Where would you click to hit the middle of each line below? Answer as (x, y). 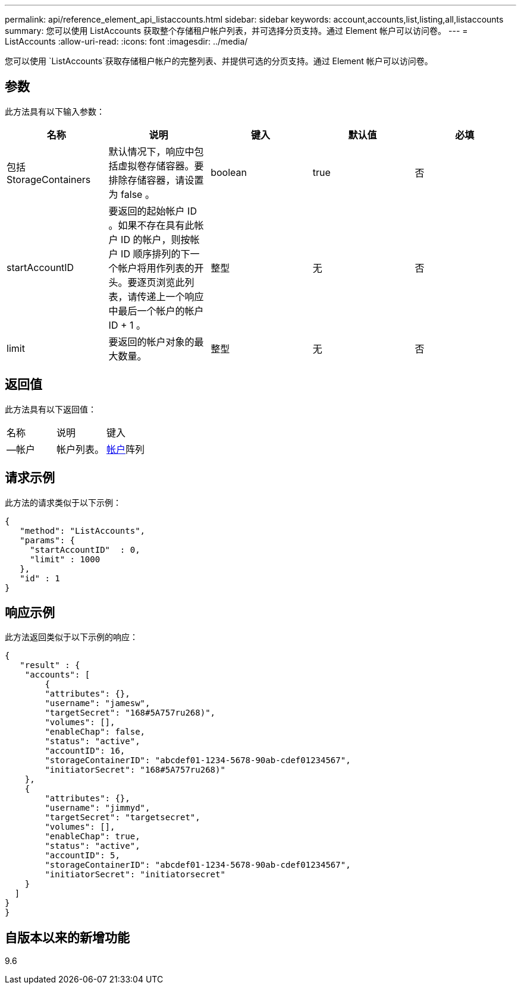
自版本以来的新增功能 (67, 937)
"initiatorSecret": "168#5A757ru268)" (135, 770)
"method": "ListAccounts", (83, 530)
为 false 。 (131, 194)
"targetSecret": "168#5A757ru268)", (130, 713)
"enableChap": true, (92, 837)
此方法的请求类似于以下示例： (63, 502)
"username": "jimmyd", (98, 808)
